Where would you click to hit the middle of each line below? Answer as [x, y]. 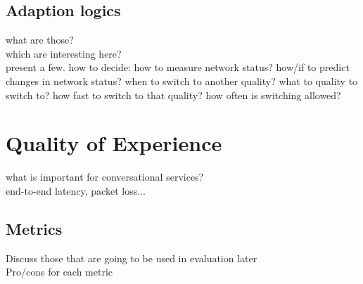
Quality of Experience [114, 143]
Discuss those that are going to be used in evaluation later [132, 258]
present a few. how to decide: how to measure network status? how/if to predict [178, 67]
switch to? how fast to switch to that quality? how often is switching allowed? [173, 95]
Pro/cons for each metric [59, 272]
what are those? [40, 40]
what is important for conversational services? [105, 177]
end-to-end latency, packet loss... [76, 190]
